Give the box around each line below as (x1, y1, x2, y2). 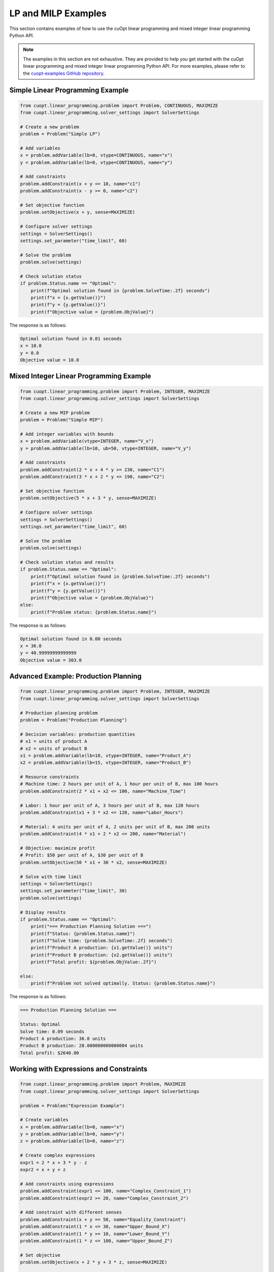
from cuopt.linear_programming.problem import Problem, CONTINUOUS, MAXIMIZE (20, 102, 218, 108)
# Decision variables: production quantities (20, 731, 135, 737)
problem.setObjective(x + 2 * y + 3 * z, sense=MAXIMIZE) (20, 1259, 167, 1265)
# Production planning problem (20, 710, 98, 716)
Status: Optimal (20, 1022, 61, 1027)
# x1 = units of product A (20, 738, 87, 744)
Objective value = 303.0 (20, 657, 82, 663)
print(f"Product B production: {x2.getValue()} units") (30, 952, 173, 958)
